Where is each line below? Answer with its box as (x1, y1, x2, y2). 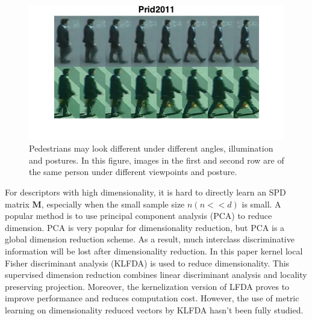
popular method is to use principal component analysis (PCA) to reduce (5, 209, 272, 222)
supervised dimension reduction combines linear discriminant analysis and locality (5, 268, 307, 281)
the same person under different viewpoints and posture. (29, 165, 237, 178)
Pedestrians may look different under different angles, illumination (29, 142, 273, 155)
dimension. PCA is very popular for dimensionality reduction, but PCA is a (5, 221, 285, 233)
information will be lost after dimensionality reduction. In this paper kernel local (5, 244, 303, 257)
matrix (5, 197, 30, 210)
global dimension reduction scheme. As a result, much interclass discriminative (5, 233, 295, 245)
